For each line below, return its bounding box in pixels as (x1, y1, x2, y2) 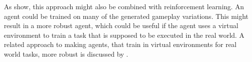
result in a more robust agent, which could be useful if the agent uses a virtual (4, 20, 238, 31)
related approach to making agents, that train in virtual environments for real (4, 39, 237, 49)
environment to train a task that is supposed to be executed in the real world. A (4, 30, 245, 40)
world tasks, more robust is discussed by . (4, 48, 128, 59)
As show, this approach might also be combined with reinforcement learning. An (4, 1, 244, 11)
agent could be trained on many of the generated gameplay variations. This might (4, 11, 249, 21)
